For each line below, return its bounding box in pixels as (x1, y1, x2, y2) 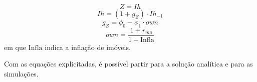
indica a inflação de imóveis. (45, 41, 131, 52)
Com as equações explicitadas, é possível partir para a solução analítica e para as (4, 58, 253, 69)
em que (4, 41, 26, 52)
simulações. (4, 68, 39, 79)
